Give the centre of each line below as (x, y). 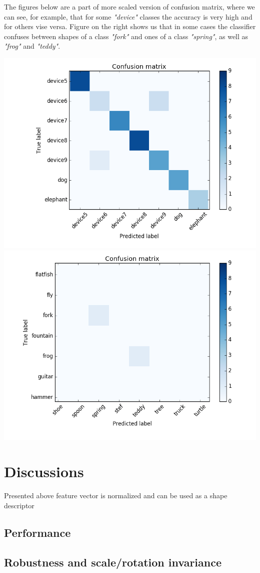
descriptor (19, 505)
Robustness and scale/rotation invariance (113, 562)
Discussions (44, 471)
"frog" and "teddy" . (32, 46)
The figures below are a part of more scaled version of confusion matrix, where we (129, 7)
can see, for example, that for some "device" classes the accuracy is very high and (128, 16)
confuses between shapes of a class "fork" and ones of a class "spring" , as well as (126, 36)
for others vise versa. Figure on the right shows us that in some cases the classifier (130, 26)
